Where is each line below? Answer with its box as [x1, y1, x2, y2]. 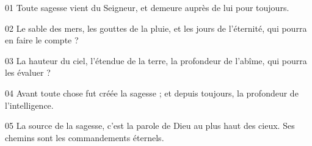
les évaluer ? [5, 66, 51, 79]
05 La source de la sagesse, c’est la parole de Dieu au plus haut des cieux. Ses [5, 119, 295, 132]
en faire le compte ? [5, 34, 79, 46]
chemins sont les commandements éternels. [5, 131, 164, 144]
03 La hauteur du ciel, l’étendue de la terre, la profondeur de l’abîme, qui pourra [5, 54, 307, 67]
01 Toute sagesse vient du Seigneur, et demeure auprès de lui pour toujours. [5, 1, 289, 13]
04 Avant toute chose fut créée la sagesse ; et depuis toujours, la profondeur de [5, 86, 299, 99]
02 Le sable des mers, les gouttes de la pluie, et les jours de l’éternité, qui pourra [5, 21, 307, 34]
